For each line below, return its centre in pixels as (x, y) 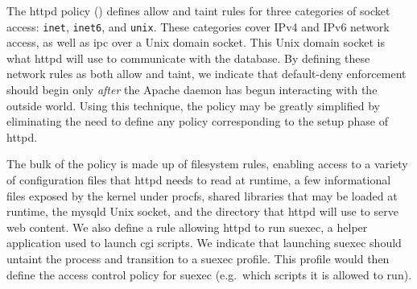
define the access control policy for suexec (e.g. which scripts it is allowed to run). (209, 274)
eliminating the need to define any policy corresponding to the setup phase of (197, 121)
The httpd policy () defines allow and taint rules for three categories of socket (198, 10)
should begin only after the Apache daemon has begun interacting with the (192, 90)
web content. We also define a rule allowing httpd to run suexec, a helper (187, 227)
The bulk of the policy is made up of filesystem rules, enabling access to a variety (207, 164)
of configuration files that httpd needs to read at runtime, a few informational (199, 180)
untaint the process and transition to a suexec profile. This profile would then (198, 258)
